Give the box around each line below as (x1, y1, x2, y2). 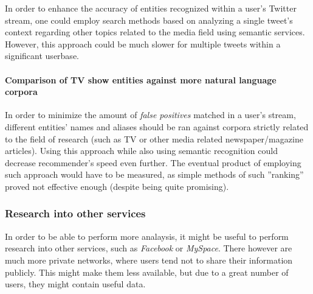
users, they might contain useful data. (5, 278, 146, 290)
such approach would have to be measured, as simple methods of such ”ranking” (5, 168, 304, 181)
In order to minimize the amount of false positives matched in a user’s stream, (5, 108, 296, 121)
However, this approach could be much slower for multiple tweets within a (5, 37, 281, 50)
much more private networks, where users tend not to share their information (5, 253, 293, 266)
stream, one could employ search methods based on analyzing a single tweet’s (5, 13, 293, 26)
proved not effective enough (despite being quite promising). (5, 180, 229, 192)
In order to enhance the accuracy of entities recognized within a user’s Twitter (5, 2, 297, 14)
